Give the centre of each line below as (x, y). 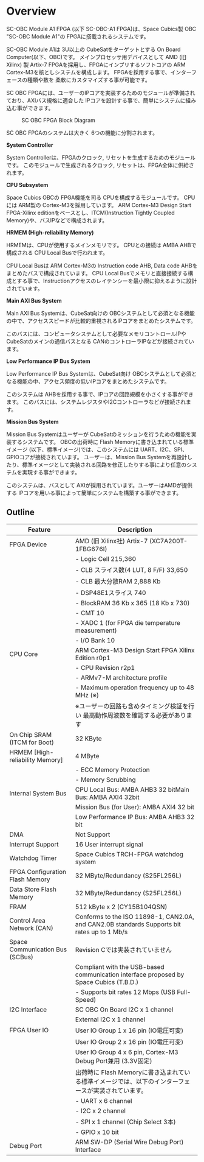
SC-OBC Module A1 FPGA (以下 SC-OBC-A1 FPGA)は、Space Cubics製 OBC (101, 29)
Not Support (93, 834)
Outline (20, 512)
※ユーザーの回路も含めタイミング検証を (132, 706)
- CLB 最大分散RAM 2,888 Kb (118, 581)
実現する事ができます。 (51, 472)
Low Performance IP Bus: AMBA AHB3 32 (135, 817)
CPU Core (24, 654)
